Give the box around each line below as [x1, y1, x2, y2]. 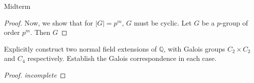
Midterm [4, 1, 31, 11]
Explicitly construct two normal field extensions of [4, 43, 157, 54]
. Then [30, 27, 51, 37]
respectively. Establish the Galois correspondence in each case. [27, 53, 217, 63]
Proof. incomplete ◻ [4, 69, 66, 80]
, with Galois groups [163, 43, 225, 54]
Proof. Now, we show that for [4, 17, 93, 28]
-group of [220, 17, 248, 28]
